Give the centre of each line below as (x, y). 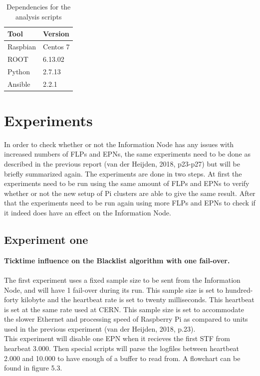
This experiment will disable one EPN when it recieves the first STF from (117, 338)
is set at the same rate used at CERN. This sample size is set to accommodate (124, 309)
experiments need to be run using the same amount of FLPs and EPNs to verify (127, 183)
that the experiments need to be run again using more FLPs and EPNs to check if (130, 203)
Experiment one (46, 239)
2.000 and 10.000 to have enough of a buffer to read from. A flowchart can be (122, 358)
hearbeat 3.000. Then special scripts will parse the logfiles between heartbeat (122, 348)
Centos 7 (56, 47)
